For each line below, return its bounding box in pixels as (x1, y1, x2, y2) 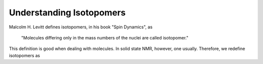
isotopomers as (9, 52, 40, 58)
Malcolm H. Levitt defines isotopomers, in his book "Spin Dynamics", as (9, 24, 153, 30)
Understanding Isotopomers (9, 7, 126, 18)
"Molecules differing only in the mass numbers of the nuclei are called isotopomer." (21, 35, 188, 40)
